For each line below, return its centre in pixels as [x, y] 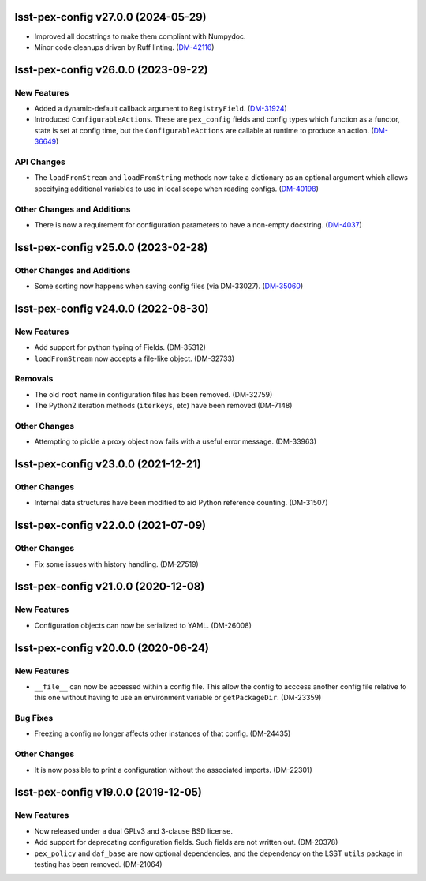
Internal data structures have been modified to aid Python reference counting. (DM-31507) [181, 503]
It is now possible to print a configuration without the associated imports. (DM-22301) [174, 770]
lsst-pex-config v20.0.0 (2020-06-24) [112, 648]
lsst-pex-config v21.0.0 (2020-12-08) [110, 587]
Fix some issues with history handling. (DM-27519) [116, 564]
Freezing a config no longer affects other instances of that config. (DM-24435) [163, 733]
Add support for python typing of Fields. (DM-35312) [120, 347]
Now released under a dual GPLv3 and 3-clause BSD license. [133, 831]
